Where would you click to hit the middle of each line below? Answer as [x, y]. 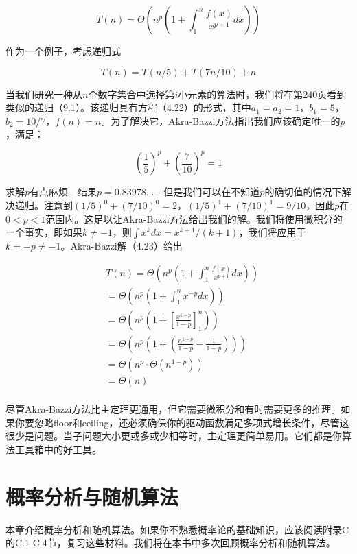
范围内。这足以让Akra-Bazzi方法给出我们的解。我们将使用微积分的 [194, 218]
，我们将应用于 [272, 232]
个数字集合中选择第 [131, 94]
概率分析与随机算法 [92, 496]
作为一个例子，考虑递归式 [63, 51]
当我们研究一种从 [44, 94]
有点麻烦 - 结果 [64, 192]
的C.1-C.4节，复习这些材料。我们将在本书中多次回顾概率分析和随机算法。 [171, 543]
